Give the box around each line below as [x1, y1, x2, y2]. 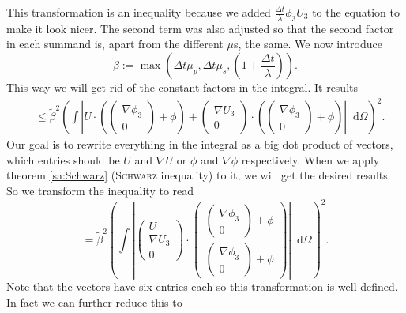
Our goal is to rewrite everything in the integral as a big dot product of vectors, [6, 136, 393, 153]
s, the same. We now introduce [233, 36, 382, 52]
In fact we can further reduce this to [6, 293, 182, 310]
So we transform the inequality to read [6, 182, 194, 198]
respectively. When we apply [241, 151, 380, 168]
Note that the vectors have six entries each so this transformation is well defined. [6, 278, 398, 295]
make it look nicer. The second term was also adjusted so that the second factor [6, 20, 394, 36]
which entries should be [6, 151, 120, 168]
